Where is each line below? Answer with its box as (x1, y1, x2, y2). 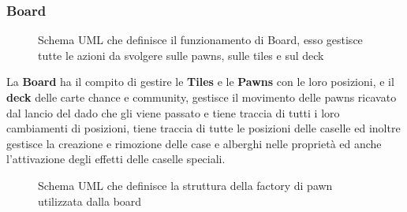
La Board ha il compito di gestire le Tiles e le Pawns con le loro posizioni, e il (6, 73, 394, 90)
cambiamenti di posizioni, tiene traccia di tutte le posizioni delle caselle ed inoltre (6, 120, 401, 136)
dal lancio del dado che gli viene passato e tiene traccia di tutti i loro (6, 104, 340, 121)
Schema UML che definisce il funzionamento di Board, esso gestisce (38, 32, 363, 48)
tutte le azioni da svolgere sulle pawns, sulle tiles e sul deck (38, 46, 324, 63)
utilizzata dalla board (38, 192, 142, 209)
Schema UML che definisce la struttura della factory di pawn (38, 177, 333, 193)
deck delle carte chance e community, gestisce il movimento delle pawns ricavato (6, 89, 397, 105)
